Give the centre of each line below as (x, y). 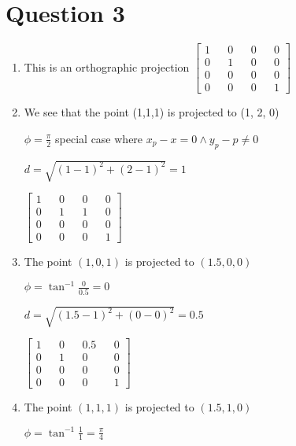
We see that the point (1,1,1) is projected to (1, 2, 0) (152, 112)
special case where (99, 138)
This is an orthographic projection (107, 66)
